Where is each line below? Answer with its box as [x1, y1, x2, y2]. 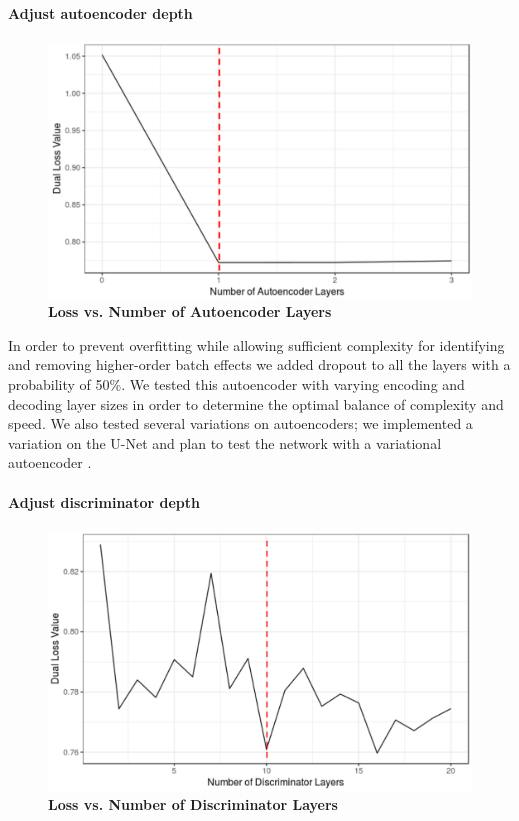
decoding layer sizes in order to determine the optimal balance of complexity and [8, 393, 504, 414]
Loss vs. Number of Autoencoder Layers [48, 301, 332, 322]
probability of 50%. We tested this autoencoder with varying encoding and [8, 374, 465, 395]
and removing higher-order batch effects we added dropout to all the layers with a [8, 354, 511, 375]
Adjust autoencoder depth [8, 2, 193, 23]
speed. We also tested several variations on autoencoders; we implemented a [8, 413, 473, 434]
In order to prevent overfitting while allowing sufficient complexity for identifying [8, 334, 505, 355]
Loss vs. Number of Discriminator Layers [48, 794, 338, 815]
